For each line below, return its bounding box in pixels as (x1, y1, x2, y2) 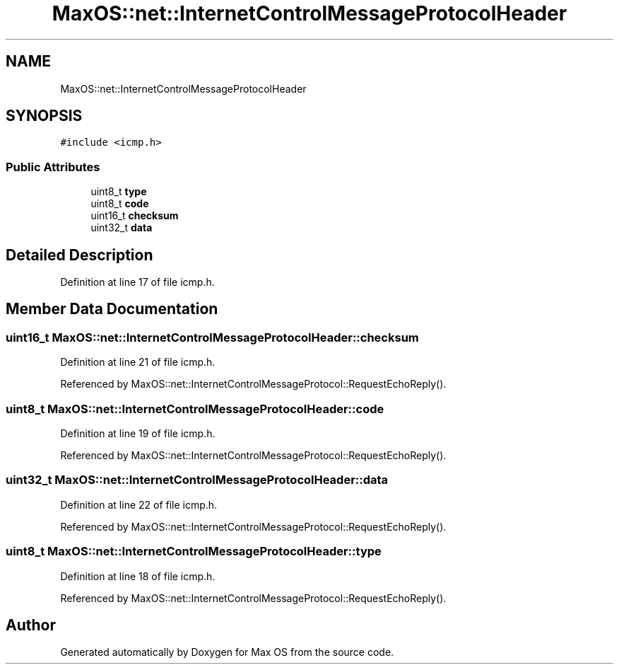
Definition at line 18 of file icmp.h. (60, 570, 216, 582)
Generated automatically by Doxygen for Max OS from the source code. (60, 646, 394, 659)
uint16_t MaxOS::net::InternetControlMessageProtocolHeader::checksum (6, 330, 419, 345)
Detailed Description (6, 246, 153, 264)
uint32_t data (90, 221, 153, 234)
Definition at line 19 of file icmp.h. (60, 427, 216, 439)
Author (6, 616, 56, 634)
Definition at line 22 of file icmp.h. (60, 498, 218, 511)
